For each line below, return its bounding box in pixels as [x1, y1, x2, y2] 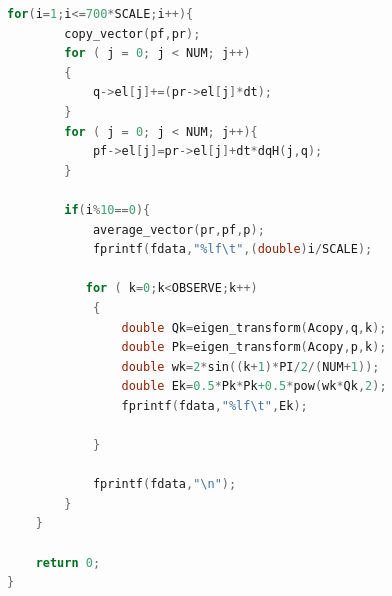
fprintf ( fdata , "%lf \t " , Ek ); [121, 398, 308, 413]
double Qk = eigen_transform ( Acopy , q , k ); [121, 320, 387, 335]
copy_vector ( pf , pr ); [64, 26, 201, 41]
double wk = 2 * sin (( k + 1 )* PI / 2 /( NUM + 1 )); [121, 359, 380, 374]
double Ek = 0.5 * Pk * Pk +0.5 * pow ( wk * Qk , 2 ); [121, 379, 387, 394]
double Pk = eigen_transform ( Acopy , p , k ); [121, 340, 387, 355]
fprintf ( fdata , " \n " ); [92, 477, 237, 492]
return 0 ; [35, 555, 101, 570]
